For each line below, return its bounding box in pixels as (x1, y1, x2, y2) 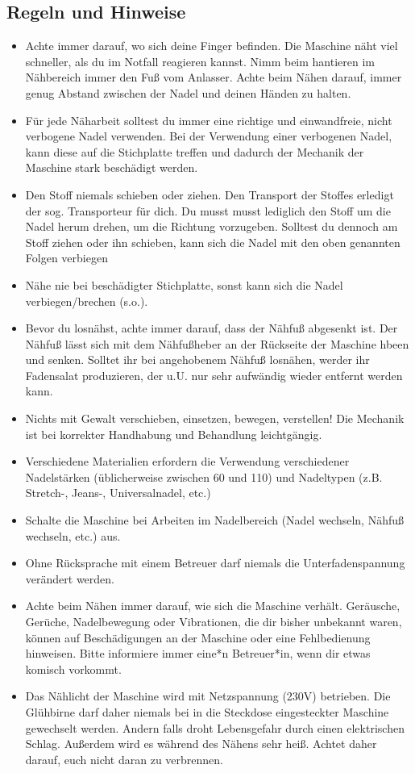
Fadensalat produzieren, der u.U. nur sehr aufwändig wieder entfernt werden (25, 366, 403, 383)
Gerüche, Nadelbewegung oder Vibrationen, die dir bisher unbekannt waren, (25, 613, 402, 630)
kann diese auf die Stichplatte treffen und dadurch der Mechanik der (25, 143, 364, 160)
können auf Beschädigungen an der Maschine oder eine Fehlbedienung (25, 629, 371, 646)
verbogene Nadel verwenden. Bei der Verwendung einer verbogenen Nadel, (25, 127, 392, 144)
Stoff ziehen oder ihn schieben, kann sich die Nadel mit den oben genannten (25, 233, 400, 250)
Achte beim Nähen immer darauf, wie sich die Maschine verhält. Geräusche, (25, 597, 400, 614)
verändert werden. (25, 570, 114, 587)
